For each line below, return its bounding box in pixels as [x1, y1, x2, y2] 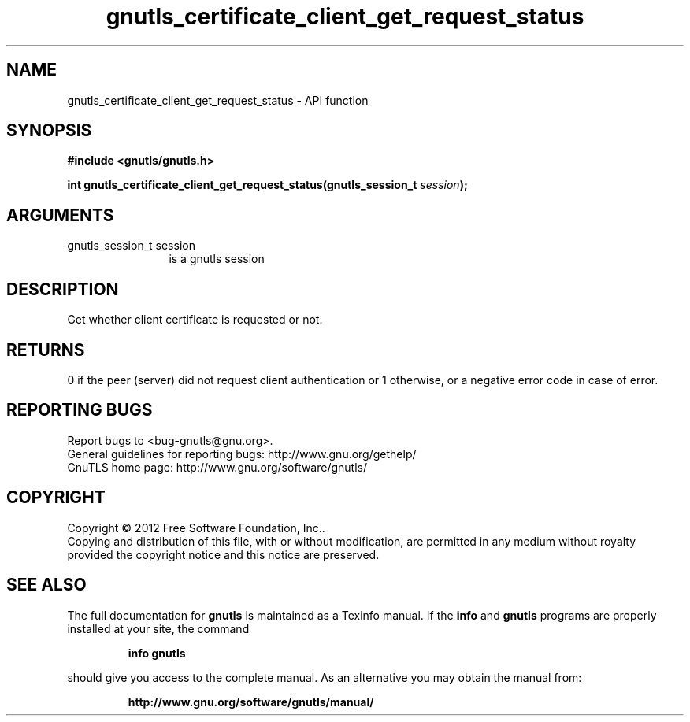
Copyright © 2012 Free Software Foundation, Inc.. [67, 520, 325, 535]
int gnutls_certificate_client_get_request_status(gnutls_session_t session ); [67, 178, 468, 192]
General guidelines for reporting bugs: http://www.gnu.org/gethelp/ [67, 446, 417, 461]
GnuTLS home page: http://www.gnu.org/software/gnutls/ [67, 460, 367, 474]
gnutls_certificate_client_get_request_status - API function [67, 93, 369, 107]
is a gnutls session [169, 252, 265, 266]
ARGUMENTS [6, 205, 114, 225]
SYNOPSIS [6, 120, 92, 141]
